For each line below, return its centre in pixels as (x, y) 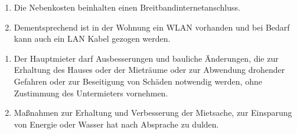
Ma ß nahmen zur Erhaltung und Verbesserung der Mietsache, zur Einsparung (153, 113)
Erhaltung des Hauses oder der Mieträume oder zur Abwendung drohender (149, 70)
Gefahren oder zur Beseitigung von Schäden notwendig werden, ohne (138, 81)
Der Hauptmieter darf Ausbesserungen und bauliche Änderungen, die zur (146, 58)
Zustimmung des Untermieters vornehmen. (91, 93)
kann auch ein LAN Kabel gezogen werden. (92, 38)
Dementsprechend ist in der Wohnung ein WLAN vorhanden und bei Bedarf (152, 27)
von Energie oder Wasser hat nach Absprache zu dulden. (116, 124)
